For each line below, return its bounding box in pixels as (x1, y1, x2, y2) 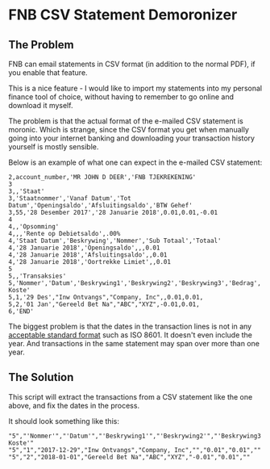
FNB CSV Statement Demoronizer (8, 6, 238, 24)
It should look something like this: (8, 416, 119, 425)
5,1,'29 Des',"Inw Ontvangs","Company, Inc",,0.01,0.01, (8, 293, 204, 301)
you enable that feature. (8, 68, 88, 77)
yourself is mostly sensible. (8, 142, 99, 151)
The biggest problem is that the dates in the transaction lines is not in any (8, 321, 252, 331)
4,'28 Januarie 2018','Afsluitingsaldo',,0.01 (8, 251, 168, 259)
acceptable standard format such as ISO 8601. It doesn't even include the (8, 330, 252, 340)
